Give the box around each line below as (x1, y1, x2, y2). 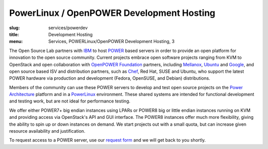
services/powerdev (48, 25, 88, 31)
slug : (9, 25, 20, 31)
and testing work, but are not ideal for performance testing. (9, 98, 131, 104)
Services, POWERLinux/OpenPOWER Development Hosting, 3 (48, 39, 175, 45)
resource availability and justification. (9, 128, 85, 134)
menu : (9, 39, 23, 45)
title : (9, 31, 19, 37)
